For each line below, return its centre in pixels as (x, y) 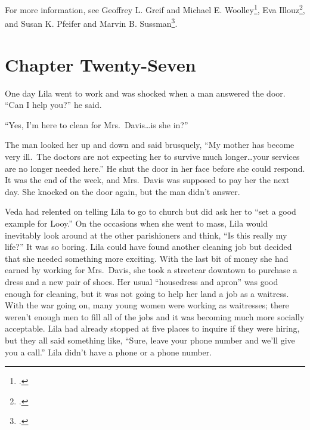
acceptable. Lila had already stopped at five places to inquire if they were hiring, (152, 328)
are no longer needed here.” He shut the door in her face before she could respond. (155, 168)
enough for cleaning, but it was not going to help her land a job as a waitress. (147, 293)
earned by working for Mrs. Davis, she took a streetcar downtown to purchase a (151, 270)
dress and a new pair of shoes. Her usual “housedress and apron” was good (142, 281)
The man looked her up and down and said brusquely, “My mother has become (150, 145)
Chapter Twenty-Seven (100, 64)
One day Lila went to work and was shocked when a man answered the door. (145, 93)
